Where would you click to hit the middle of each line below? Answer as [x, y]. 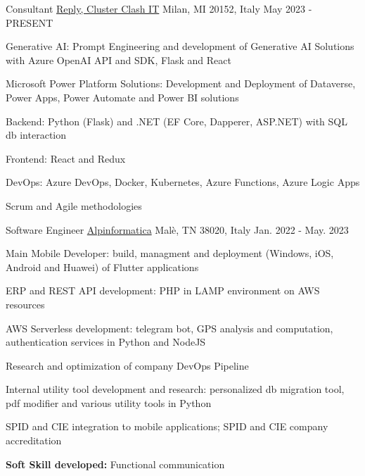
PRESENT [30, 22]
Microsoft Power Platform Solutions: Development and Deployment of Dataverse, [181, 83]
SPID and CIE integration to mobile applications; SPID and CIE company [167, 426]
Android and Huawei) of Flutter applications [102, 267]
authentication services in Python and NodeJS [106, 342]
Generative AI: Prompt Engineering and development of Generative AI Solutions [180, 46]
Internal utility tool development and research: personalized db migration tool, [175, 389]
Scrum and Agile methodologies [74, 205]
